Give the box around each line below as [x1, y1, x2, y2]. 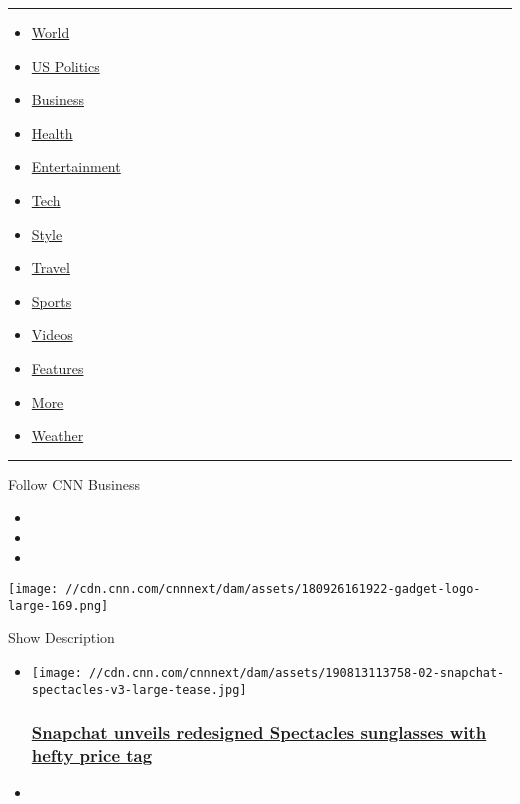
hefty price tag [31, 743, 153, 768]
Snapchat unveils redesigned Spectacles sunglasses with [31, 720, 487, 745]
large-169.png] [8, 598, 109, 613]
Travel [31, 257, 70, 278]
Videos [31, 324, 73, 345]
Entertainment [31, 156, 121, 177]
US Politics [31, 55, 100, 76]
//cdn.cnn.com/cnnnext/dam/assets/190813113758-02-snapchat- [89, 666, 505, 680]
